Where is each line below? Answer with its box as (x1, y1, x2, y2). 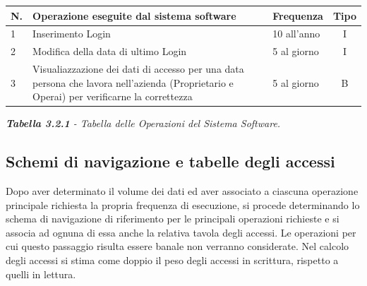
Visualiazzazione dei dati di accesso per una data (32, 61, 244, 76)
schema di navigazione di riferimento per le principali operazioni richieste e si (6, 211, 339, 226)
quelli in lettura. (6, 266, 76, 281)
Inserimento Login (32, 26, 111, 41)
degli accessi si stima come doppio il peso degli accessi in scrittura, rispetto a (6, 253, 339, 268)
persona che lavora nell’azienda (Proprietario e (32, 75, 234, 90)
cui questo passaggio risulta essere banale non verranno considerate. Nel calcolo (6, 239, 349, 254)
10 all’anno (272, 26, 320, 41)
